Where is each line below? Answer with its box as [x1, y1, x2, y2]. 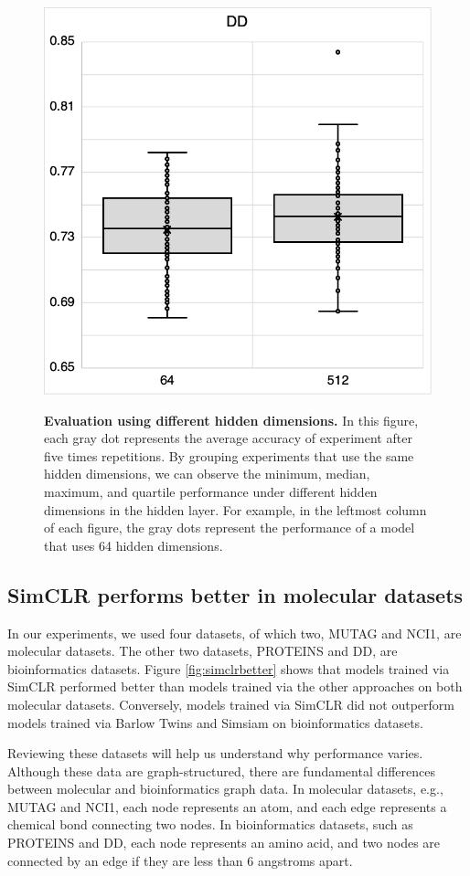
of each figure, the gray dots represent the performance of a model [44, 518, 415, 537]
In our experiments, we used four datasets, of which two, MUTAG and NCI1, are [7, 623, 462, 642]
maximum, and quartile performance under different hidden [44, 481, 378, 501]
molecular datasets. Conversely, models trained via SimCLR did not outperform [7, 694, 454, 713]
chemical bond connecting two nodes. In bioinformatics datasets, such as [7, 815, 413, 834]
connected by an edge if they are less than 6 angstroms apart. [7, 850, 353, 870]
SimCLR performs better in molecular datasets [7, 580, 464, 608]
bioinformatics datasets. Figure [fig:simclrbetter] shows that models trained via [7, 659, 450, 678]
